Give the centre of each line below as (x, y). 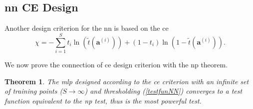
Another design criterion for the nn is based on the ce (87, 28)
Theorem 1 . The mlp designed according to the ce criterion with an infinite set (127, 81)
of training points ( (34, 91)
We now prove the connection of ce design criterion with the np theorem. (116, 64)
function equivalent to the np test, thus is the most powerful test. (103, 100)
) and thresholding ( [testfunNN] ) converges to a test (163, 91)
